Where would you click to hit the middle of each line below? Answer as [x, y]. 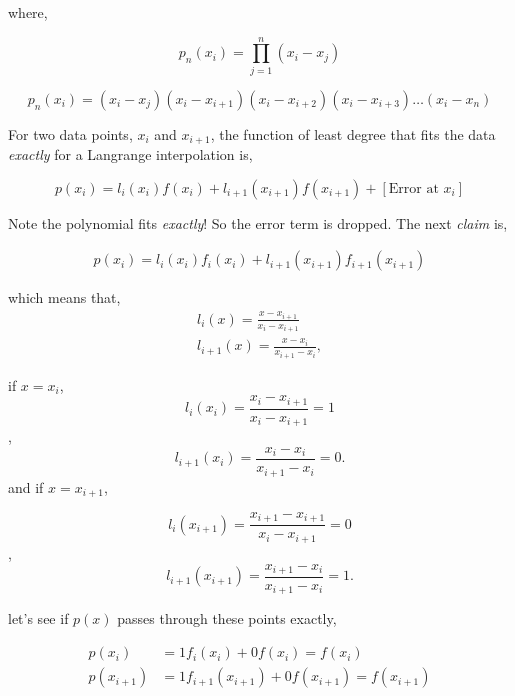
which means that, [64, 297]
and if [26, 486]
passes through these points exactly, [227, 618]
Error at [413, 188]
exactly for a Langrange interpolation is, [130, 154]
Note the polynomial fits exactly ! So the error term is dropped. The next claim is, [258, 222]
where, [28, 12]
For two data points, [70, 133]
